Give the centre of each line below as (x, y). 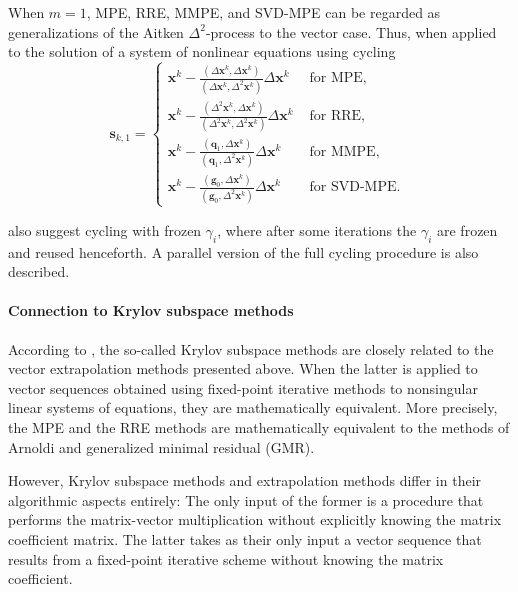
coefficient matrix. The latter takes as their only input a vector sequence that (245, 539)
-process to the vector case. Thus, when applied (351, 31)
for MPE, (338, 78)
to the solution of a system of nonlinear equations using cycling (202, 51)
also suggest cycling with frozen (105, 229)
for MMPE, (344, 151)
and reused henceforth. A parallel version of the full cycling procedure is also (243, 251)
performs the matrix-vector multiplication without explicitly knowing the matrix (255, 519)
